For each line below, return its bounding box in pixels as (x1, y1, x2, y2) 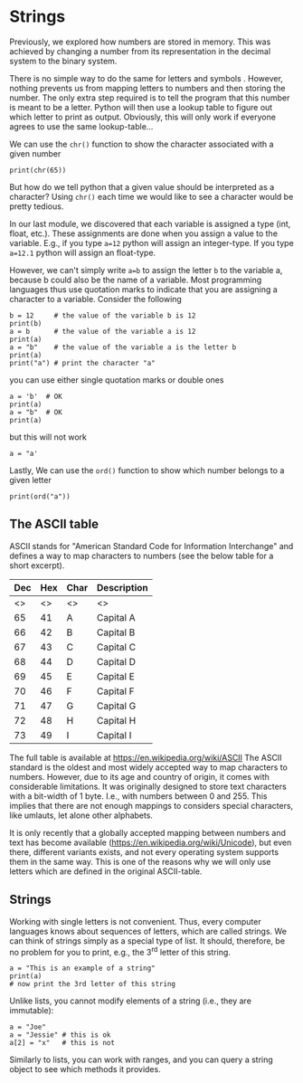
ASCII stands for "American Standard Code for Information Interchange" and (9, 540, 294, 551)
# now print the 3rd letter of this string (9, 980, 176, 989)
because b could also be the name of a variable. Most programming (9, 274, 262, 285)
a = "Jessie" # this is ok (9, 1031, 111, 1040)
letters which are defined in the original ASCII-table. (9, 866, 203, 877)
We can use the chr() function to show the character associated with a (9, 138, 274, 149)
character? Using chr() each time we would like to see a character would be (9, 191, 294, 202)
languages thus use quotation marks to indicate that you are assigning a (9, 283, 278, 295)
